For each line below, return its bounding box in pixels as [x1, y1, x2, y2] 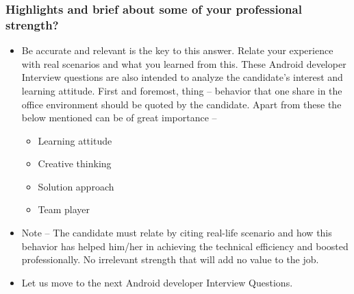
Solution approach [38, 179, 114, 193]
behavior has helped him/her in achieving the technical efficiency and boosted [21, 238, 349, 253]
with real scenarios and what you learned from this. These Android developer [21, 56, 346, 71]
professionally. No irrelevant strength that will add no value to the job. [21, 252, 319, 267]
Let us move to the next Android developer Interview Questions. [21, 275, 293, 289]
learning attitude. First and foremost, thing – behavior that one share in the [21, 83, 342, 97]
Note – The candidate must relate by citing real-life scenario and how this [21, 225, 332, 240]
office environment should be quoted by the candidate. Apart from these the [21, 97, 342, 111]
